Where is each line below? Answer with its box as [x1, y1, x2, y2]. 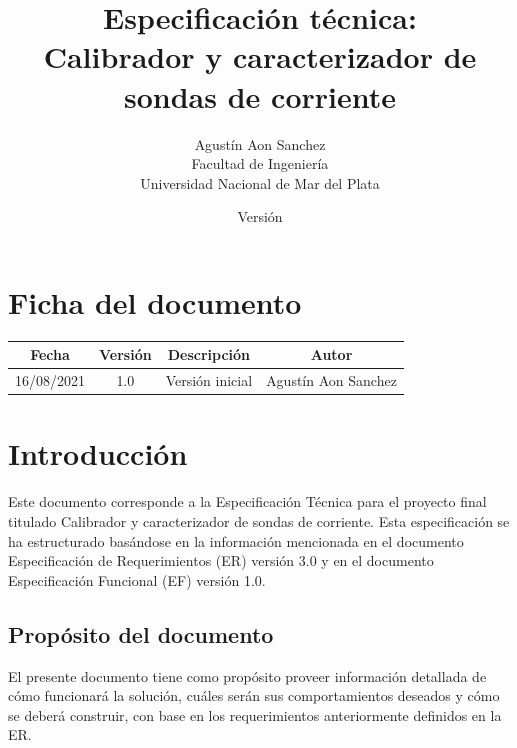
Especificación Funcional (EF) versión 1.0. [8, 569, 266, 590]
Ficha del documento [8, 281, 302, 322]
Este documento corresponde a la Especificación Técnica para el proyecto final [8, 491, 487, 512]
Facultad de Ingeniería [191, 153, 329, 174]
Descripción [167, 344, 251, 365]
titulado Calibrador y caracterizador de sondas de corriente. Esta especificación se [8, 510, 510, 531]
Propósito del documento [8, 618, 274, 649]
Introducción [8, 433, 188, 474]
